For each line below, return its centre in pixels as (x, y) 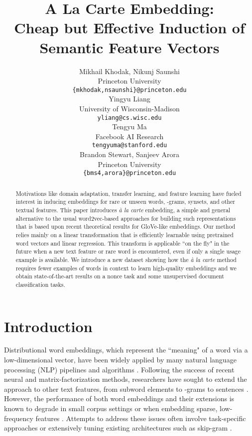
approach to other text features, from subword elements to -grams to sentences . (126, 389)
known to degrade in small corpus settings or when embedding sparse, (111, 408)
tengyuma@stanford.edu (129, 145)
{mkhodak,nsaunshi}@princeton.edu (129, 90)
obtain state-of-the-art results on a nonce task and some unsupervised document (120, 276)
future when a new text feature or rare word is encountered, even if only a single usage (128, 251)
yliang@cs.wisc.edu (129, 118)
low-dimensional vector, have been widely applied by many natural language (120, 360)
